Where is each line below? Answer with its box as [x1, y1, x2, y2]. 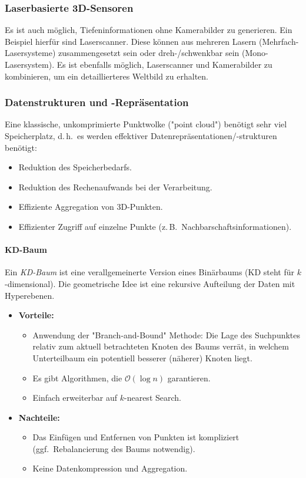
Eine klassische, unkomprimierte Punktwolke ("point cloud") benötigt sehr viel [5, 118, 287, 130]
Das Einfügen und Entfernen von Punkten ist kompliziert [32, 431, 240, 443]
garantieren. [167, 371, 211, 384]
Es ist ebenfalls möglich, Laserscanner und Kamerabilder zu [56, 58, 272, 70]
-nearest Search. [124, 391, 181, 404]
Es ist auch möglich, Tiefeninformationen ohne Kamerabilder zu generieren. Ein [5, 24, 292, 36]
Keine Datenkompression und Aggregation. [32, 462, 188, 474]
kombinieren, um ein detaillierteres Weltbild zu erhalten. [5, 70, 208, 82]
